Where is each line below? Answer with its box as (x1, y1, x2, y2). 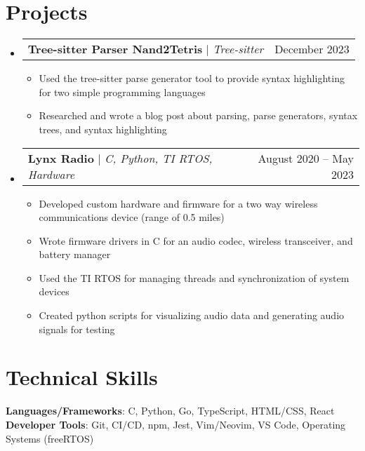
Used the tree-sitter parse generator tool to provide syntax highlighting (39, 71, 345, 86)
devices (39, 284, 69, 299)
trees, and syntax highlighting (39, 121, 167, 136)
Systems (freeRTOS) (6, 431, 94, 445)
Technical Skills (6, 363, 158, 391)
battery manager (39, 247, 111, 262)
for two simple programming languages (39, 84, 206, 99)
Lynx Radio (27, 149, 94, 166)
